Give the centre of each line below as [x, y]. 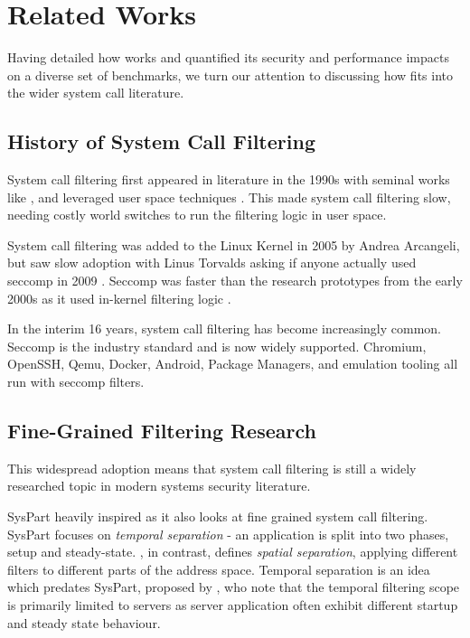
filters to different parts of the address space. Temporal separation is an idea [219, 569]
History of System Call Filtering [161, 141]
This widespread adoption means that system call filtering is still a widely [212, 468]
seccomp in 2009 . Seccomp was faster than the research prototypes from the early [235, 281]
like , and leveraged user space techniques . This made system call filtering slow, [229, 197]
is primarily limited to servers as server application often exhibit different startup [233, 605]
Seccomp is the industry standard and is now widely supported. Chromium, [217, 346]
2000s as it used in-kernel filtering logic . [119, 298]
